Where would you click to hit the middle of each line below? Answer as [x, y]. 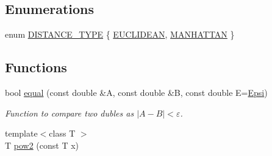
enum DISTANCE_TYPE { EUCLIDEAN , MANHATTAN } [120, 34]
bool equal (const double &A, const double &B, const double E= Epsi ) [136, 92]
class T [62, 133]
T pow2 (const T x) [42, 145]
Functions [36, 67]
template [21, 133]
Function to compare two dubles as [70, 113]
